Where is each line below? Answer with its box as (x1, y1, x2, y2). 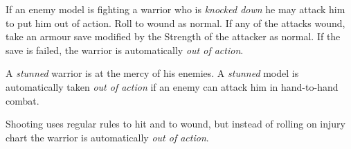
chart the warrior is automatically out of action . (6, 130, 209, 144)
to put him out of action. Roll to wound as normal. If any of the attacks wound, (6, 15, 345, 30)
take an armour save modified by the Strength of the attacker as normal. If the (6, 29, 341, 44)
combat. (6, 93, 39, 107)
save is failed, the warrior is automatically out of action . (6, 42, 244, 57)
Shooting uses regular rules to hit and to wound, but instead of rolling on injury (6, 116, 345, 131)
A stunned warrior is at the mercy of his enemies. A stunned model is (6, 66, 299, 80)
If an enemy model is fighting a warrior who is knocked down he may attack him (6, 2, 345, 16)
